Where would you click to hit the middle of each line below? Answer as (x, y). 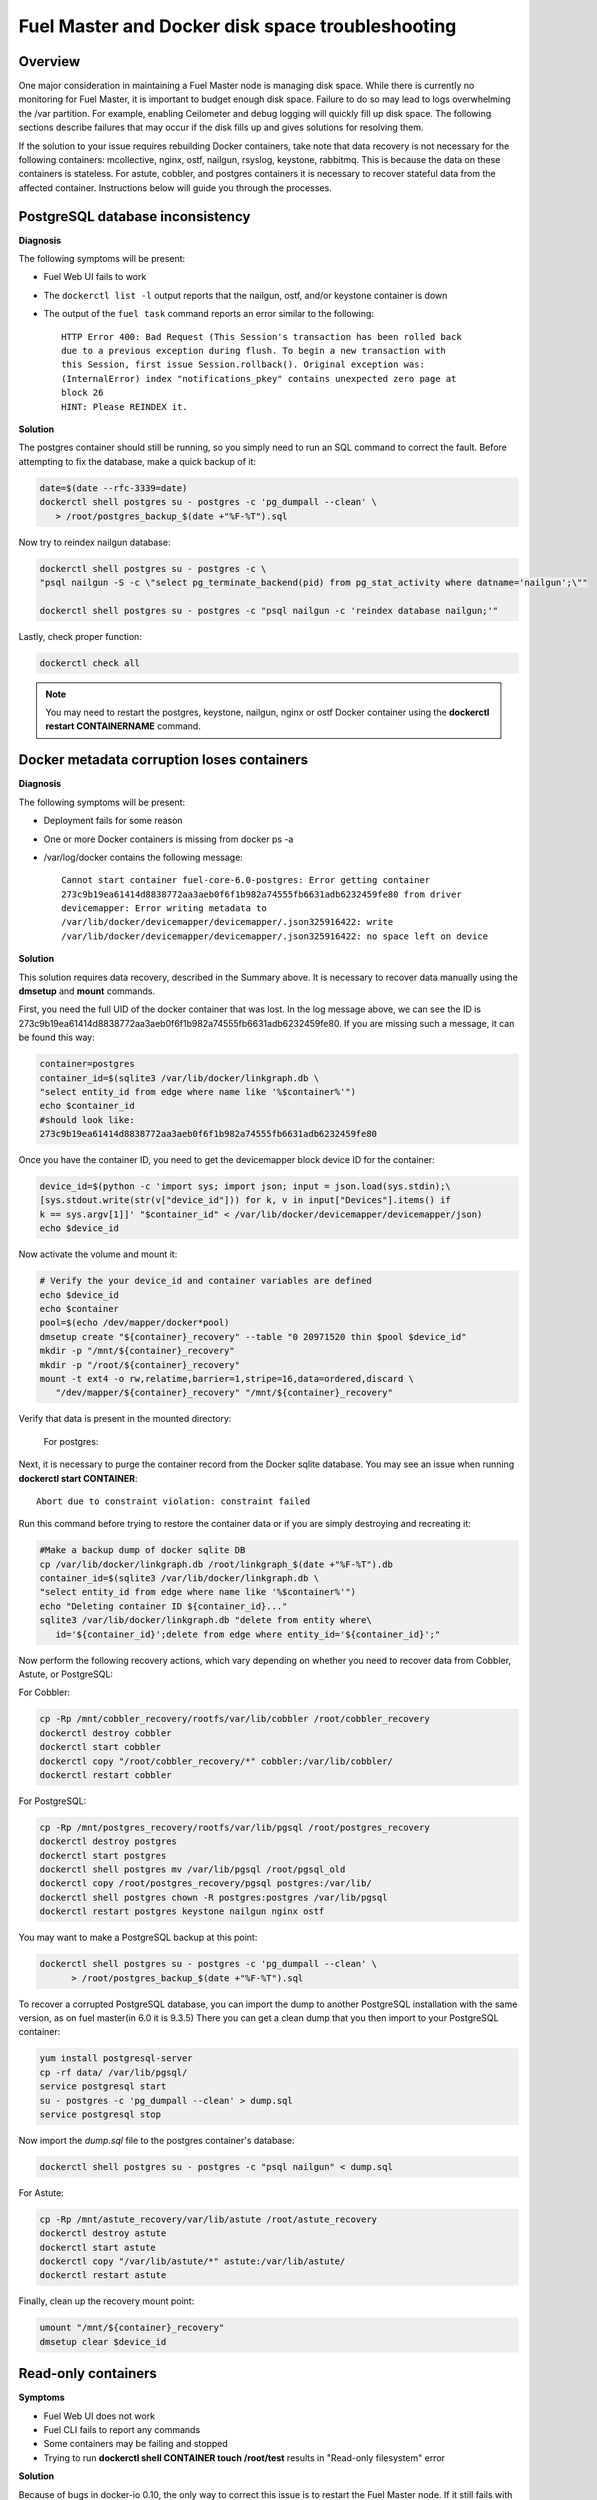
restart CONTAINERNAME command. (123, 726)
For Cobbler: (44, 1692)
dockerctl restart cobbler (105, 1774)
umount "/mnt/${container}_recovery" (132, 2328)
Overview (49, 61)
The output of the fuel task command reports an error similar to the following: (209, 314)
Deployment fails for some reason (113, 821)
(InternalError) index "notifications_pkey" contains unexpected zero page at (259, 378)
